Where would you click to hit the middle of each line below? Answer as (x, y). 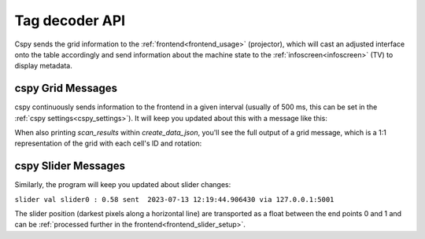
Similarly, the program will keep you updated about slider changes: (123, 185)
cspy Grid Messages (66, 88)
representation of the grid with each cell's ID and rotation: (108, 143)
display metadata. (43, 66)
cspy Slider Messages (70, 166)
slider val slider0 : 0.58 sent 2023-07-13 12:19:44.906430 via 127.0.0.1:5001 (174, 199)
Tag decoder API (70, 20)
